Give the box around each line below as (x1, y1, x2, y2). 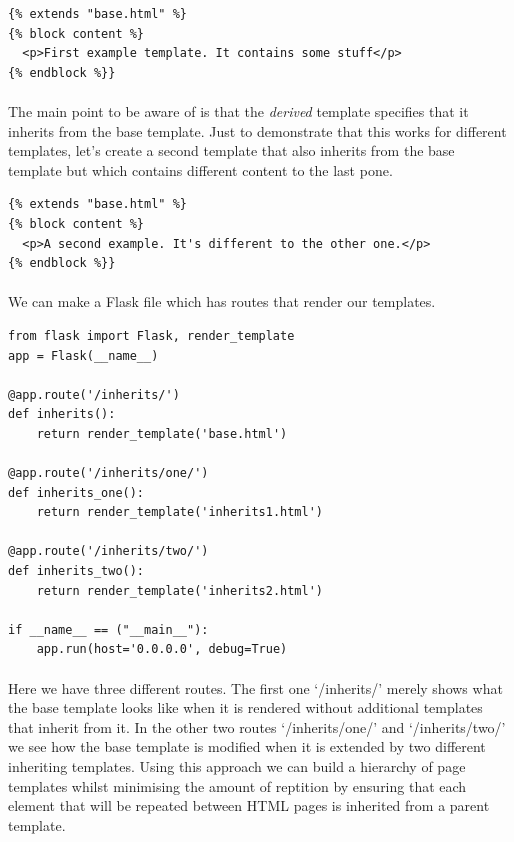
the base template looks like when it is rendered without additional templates (8, 697, 483, 718)
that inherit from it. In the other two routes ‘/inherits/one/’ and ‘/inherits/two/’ (8, 716, 506, 737)
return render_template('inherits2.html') (36, 583, 323, 598)
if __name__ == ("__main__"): (8, 622, 209, 637)
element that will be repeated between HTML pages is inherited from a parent (8, 795, 490, 816)
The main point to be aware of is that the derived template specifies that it (8, 100, 469, 121)
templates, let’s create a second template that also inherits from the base (8, 140, 455, 161)
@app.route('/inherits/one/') (8, 466, 209, 481)
